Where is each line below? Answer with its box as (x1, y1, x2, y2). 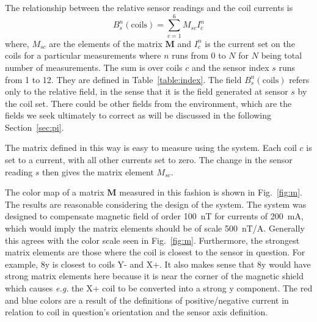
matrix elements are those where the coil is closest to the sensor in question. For (5, 246, 305, 258)
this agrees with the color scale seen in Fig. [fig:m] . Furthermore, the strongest (5, 233, 300, 246)
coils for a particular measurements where (5, 49, 161, 62)
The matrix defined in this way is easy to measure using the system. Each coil (5, 141, 297, 154)
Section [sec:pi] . (5, 120, 64, 133)
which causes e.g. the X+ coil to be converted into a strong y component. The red (5, 282, 313, 294)
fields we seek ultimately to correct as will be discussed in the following (5, 109, 272, 122)
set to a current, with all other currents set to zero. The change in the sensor (5, 153, 293, 166)
